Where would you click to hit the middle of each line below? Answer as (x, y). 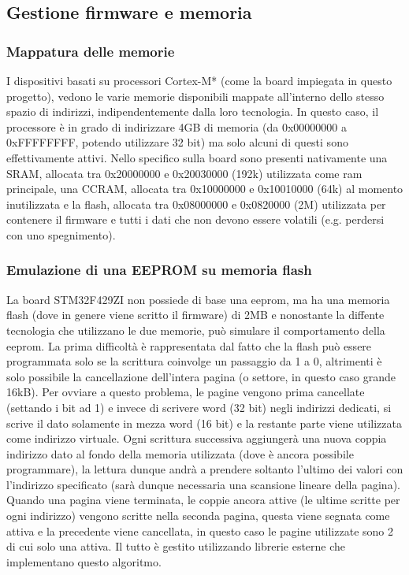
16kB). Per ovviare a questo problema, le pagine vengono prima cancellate (186, 392)
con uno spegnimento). (61, 234)
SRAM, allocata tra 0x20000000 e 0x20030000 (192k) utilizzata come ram (184, 173)
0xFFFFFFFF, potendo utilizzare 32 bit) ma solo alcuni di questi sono (177, 142)
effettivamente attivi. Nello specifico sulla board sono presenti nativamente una (197, 157)
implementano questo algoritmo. (84, 561)
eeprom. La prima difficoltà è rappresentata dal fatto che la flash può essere (189, 345)
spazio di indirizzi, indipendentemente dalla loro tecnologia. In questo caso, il (193, 111)
